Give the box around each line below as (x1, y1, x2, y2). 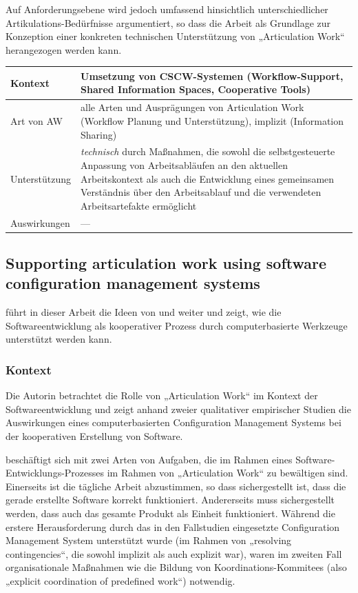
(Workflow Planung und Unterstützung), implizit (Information (81, 113, 344, 128)
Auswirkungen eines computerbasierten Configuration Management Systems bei (6, 415, 341, 430)
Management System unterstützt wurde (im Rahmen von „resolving (6, 533, 292, 547)
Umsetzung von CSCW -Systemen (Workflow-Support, (81, 68, 344, 83)
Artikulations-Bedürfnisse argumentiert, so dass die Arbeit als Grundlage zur (6, 15, 331, 30)
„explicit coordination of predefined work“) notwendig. (6, 573, 235, 587)
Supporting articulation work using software (6, 252, 327, 274)
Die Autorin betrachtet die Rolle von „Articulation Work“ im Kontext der (6, 388, 318, 403)
